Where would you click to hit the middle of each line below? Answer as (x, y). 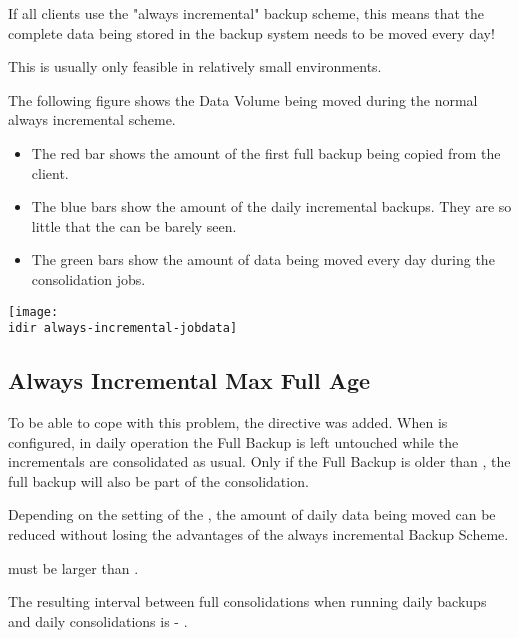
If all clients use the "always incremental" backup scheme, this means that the (246, 13)
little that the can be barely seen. (134, 225)
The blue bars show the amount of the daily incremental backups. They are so (271, 206)
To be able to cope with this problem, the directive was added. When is (228, 422)
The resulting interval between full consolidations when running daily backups (247, 601)
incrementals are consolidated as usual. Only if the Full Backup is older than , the (259, 461)
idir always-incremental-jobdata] (123, 328)
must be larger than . (73, 567)
